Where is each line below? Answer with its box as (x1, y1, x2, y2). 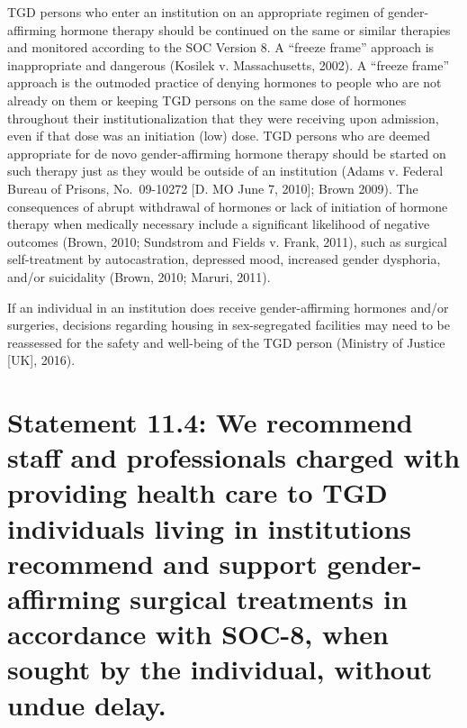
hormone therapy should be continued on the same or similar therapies (60, 20, 451, 39)
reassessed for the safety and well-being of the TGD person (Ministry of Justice (7, 332, 445, 351)
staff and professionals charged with (7, 439, 461, 476)
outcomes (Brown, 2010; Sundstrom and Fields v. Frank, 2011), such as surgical (7, 232, 447, 250)
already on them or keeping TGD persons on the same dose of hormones (7, 90, 407, 109)
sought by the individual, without (7, 651, 433, 687)
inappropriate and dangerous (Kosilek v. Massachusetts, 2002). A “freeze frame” (7, 55, 450, 74)
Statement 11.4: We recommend (7, 404, 413, 441)
